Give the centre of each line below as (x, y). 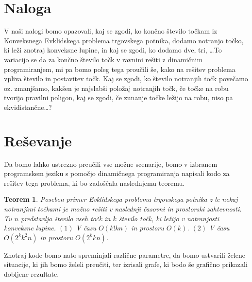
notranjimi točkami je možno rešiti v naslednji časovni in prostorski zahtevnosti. (123, 208)
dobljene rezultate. (32, 273)
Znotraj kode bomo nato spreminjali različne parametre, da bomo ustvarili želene (125, 255)
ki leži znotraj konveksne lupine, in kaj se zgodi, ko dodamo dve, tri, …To (113, 50)
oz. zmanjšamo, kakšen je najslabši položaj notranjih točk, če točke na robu (116, 88)
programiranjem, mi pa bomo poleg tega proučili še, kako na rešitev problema (120, 69)
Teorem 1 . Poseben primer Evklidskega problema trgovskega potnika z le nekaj (121, 199)
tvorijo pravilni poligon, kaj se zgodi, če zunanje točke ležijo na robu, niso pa (118, 97)
